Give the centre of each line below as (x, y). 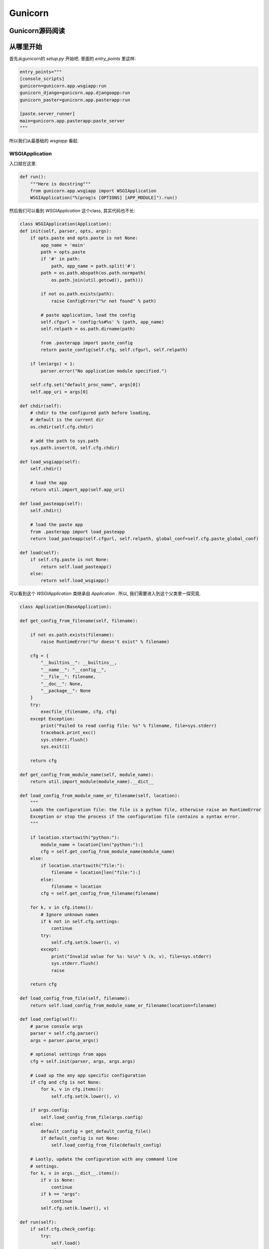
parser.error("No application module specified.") (104, 371)
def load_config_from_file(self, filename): (75, 998)
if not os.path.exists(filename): (72, 635)
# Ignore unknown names (70, 915)
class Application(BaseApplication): (66, 607)
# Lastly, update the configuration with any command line (104, 1159)
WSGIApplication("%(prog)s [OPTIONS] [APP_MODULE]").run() (104, 198)
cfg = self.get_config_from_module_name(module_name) (108, 852)
